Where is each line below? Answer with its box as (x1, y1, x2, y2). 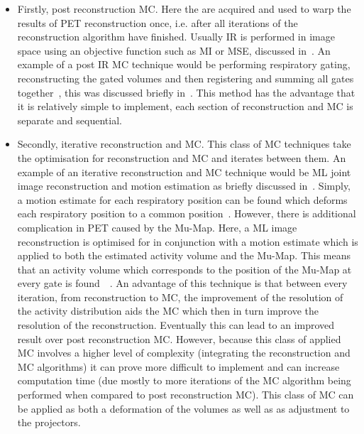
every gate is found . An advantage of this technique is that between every (17, 276, 348, 291)
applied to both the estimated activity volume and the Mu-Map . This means (17, 248, 351, 263)
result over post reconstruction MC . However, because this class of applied (17, 331, 341, 346)
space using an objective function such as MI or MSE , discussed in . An (17, 43, 331, 58)
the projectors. (17, 415, 81, 430)
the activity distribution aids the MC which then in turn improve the (17, 303, 319, 318)
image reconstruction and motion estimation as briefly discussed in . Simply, (17, 178, 351, 193)
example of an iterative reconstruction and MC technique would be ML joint (17, 164, 351, 179)
